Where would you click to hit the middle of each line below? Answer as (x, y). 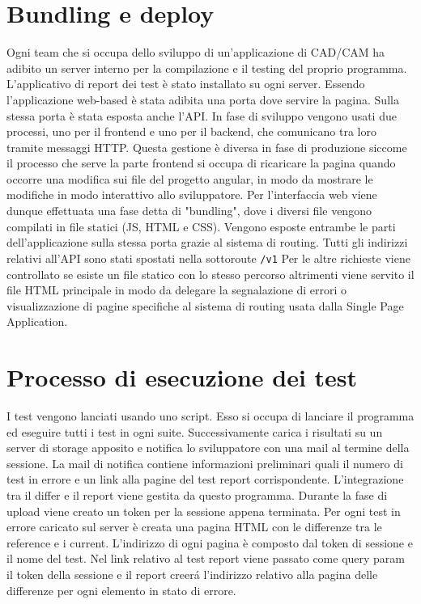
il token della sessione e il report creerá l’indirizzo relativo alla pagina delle (192, 574)
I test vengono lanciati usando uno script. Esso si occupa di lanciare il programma (210, 416)
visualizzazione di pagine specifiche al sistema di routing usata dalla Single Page (205, 305)
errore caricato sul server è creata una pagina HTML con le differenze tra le (194, 527)
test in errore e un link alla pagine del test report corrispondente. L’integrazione (205, 479)
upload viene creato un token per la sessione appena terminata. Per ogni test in (204, 511)
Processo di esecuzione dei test (182, 377)
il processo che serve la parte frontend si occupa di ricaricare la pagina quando (201, 163)
